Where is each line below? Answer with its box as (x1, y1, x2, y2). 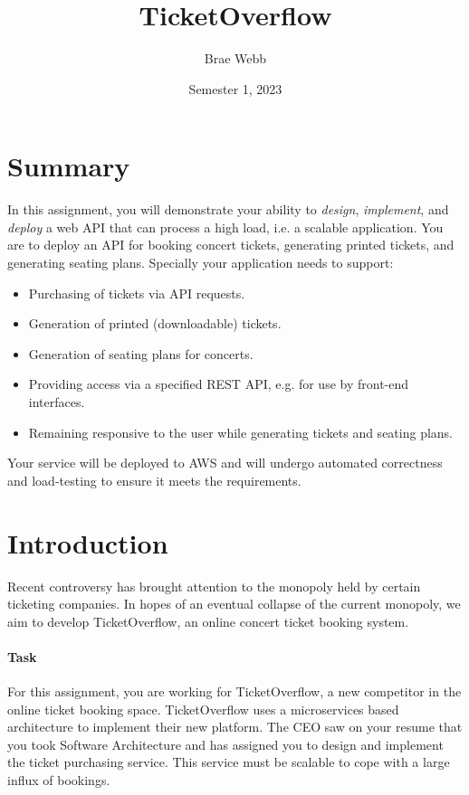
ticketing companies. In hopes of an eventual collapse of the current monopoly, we (7, 594, 461, 613)
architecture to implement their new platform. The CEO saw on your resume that (7, 717, 463, 736)
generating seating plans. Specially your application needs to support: (7, 253, 394, 272)
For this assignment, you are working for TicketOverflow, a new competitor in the (7, 682, 462, 701)
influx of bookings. (7, 771, 110, 790)
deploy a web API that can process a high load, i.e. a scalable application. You (7, 217, 444, 236)
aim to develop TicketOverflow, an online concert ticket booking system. (7, 611, 409, 630)
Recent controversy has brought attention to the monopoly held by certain (7, 576, 421, 595)
